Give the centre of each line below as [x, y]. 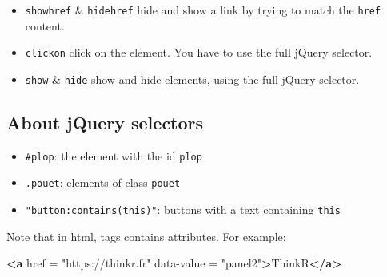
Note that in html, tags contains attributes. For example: [146, 236]
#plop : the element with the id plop [114, 155]
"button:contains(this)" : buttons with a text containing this [183, 210]
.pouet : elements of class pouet [103, 182]
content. [45, 25]
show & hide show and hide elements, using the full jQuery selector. [192, 79]
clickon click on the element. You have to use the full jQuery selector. [199, 52]
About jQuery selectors [105, 122]
